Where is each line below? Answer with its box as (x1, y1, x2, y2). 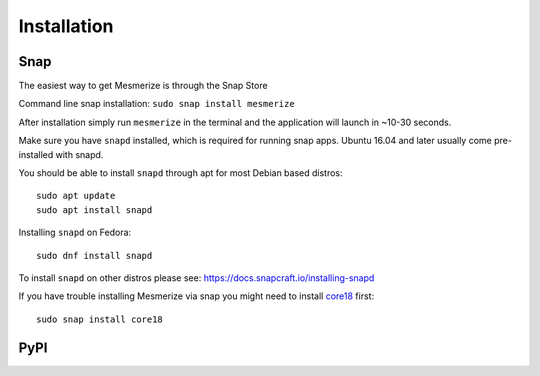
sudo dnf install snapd (36, 250, 153, 261)
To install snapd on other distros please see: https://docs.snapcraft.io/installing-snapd (18, 271, 375, 284)
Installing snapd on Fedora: (18, 226, 132, 239)
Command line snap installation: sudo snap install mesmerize (18, 98, 295, 110)
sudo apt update (36, 190, 116, 202)
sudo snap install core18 (36, 313, 164, 325)
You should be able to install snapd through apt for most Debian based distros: (18, 167, 344, 179)
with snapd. (55, 148, 104, 160)
